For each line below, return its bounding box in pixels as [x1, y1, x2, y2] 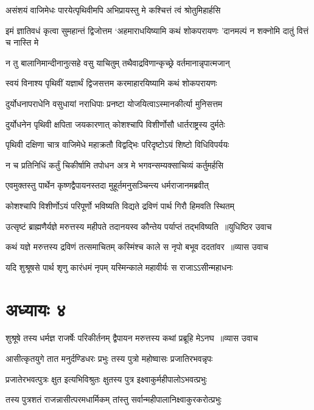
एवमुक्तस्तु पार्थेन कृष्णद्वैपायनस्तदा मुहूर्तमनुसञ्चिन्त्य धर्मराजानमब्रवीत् [5, 179, 209, 192]
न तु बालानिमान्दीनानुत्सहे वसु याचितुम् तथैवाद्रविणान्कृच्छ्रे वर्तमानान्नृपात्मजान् [5, 56, 230, 69]
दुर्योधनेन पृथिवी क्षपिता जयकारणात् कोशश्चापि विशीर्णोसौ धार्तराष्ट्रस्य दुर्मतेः [5, 117, 225, 130]
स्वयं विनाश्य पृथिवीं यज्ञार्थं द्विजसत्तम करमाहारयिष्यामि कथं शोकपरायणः [5, 77, 217, 89]
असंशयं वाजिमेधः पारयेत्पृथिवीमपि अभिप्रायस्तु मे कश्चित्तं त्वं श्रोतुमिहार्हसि [5, 4, 221, 16]
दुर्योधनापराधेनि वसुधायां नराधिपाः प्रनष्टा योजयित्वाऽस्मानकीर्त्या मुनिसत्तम [5, 97, 223, 109]
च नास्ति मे [5, 36, 39, 49]
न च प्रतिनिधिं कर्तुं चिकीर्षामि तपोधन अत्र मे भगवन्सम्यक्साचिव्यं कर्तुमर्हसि [5, 158, 224, 171]
